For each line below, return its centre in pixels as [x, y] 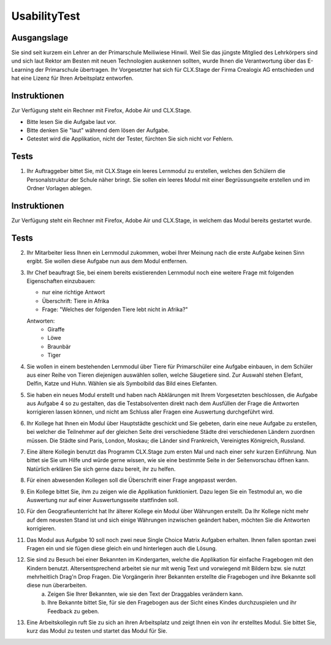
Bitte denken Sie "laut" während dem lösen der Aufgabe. [98, 130]
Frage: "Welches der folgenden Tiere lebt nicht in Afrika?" [115, 309]
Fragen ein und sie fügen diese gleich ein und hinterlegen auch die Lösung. [122, 548]
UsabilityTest [46, 16]
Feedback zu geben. [73, 611]
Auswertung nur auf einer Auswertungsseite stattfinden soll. [103, 500]
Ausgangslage [40, 38]
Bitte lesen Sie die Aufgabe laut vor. [71, 122]
